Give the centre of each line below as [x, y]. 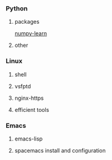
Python [17, 9]
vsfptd [23, 86]
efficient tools [32, 110]
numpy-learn [30, 33]
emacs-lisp [29, 139]
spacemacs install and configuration [60, 150]
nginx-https [29, 98]
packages [27, 22]
